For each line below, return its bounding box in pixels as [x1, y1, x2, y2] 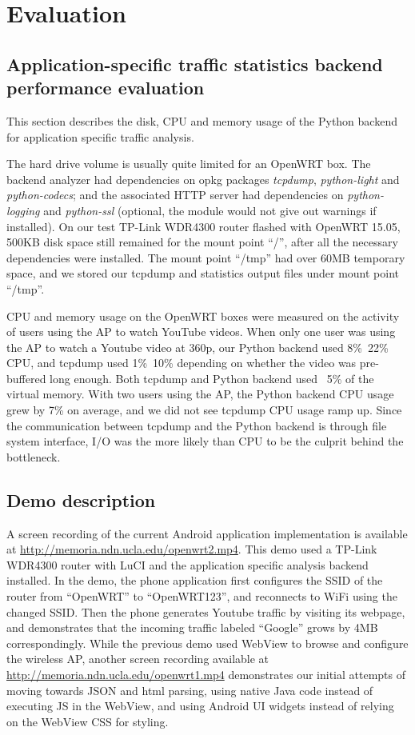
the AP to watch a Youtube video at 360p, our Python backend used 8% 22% [6, 338, 389, 355]
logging [6, 202, 40, 218]
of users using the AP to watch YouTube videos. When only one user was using [6, 323, 396, 340]
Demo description [6, 487, 156, 512]
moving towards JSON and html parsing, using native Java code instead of [6, 681, 373, 698]
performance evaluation [6, 75, 205, 100]
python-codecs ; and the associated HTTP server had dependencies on [6, 186, 344, 203]
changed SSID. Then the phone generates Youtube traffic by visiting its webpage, [6, 603, 405, 620]
